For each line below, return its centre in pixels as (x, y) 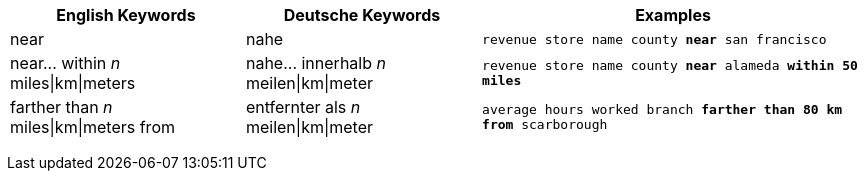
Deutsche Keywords (362, 15)
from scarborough (545, 124)
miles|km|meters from (92, 127)
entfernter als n (303, 107)
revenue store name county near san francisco (654, 39)
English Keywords (126, 15)
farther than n (61, 107)
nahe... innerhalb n (315, 63)
